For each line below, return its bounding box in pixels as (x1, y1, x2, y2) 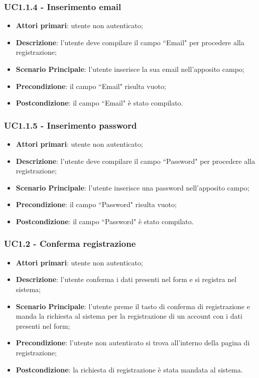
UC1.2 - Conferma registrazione (4, 237, 136, 250)
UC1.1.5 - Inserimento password (4, 119, 137, 131)
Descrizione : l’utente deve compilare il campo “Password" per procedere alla (16, 155, 255, 166)
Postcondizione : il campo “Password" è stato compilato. (16, 216, 194, 226)
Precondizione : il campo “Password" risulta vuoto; (16, 199, 177, 210)
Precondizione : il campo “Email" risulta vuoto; (16, 80, 166, 91)
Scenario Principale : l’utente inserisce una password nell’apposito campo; (16, 182, 249, 193)
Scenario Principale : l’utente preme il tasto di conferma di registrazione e (16, 301, 250, 311)
